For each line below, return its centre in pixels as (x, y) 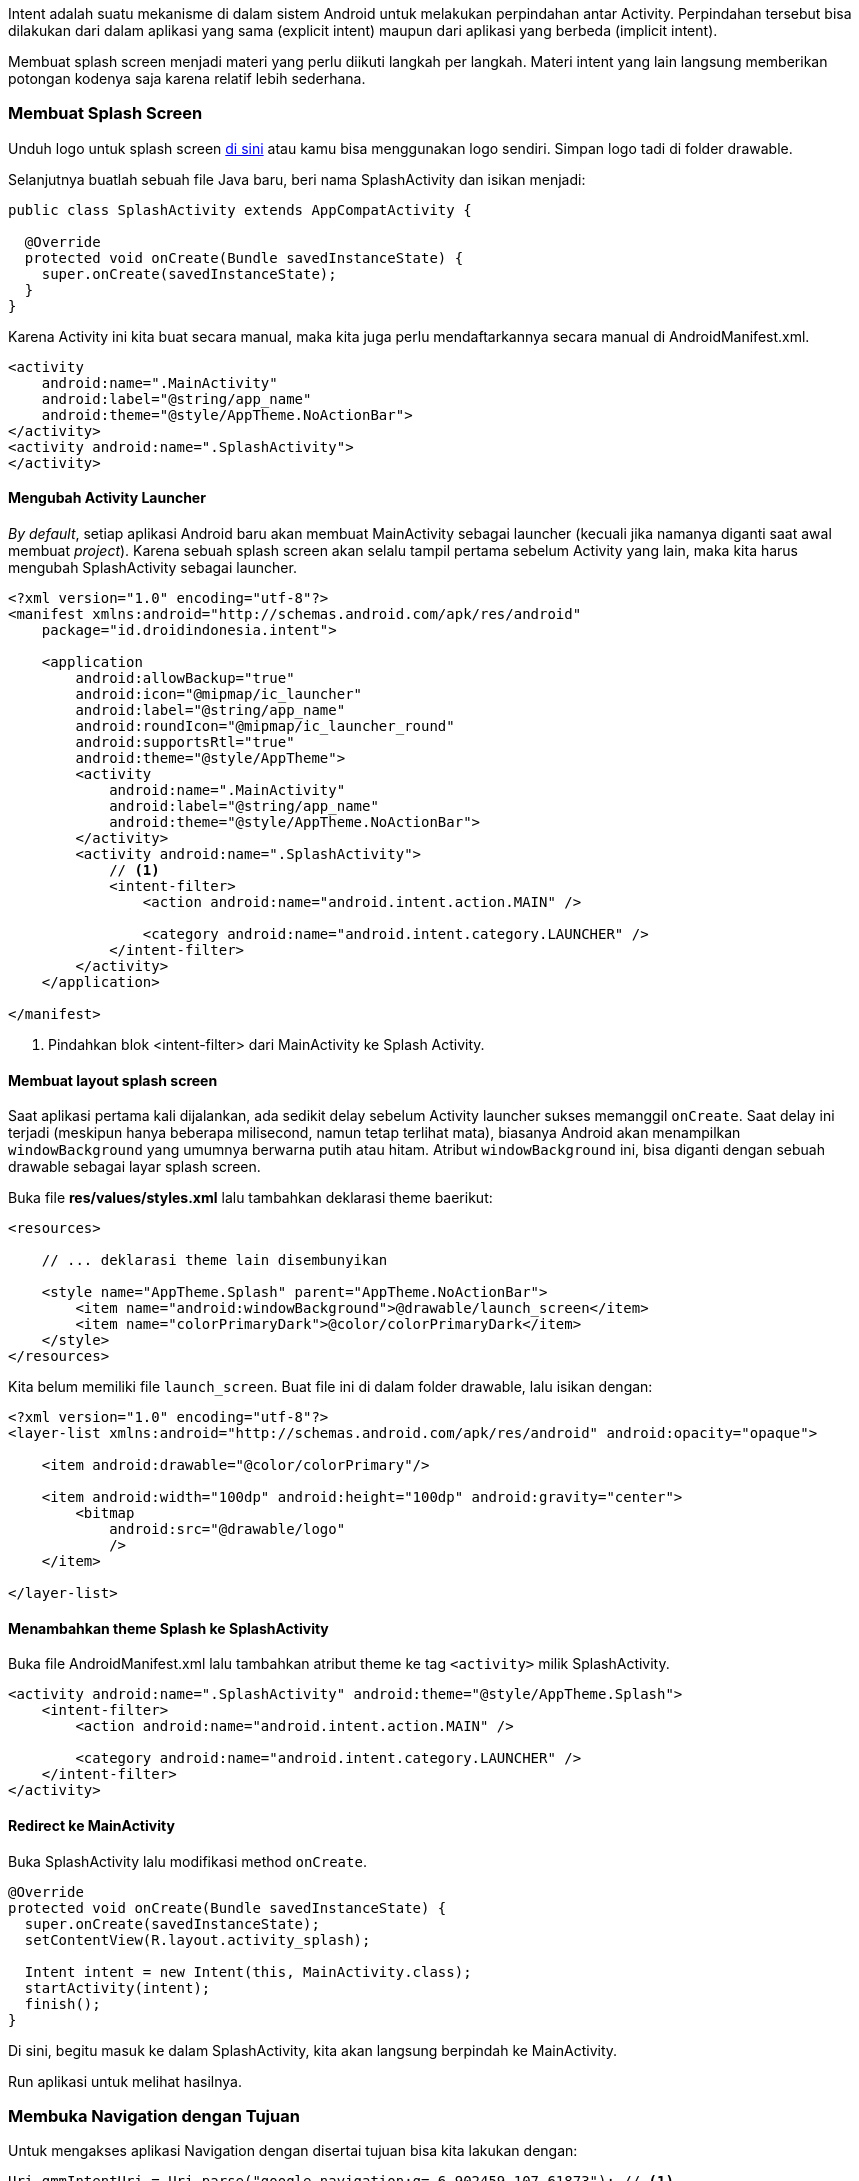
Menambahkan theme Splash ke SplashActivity (168, 1628)
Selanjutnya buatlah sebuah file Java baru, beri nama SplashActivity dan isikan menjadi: (297, 179)
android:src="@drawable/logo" (227, 1529)
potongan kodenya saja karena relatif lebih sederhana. (187, 78)
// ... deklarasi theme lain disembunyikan (214, 1260)
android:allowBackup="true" (185, 677)
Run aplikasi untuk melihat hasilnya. (125, 2081)
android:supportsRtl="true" (185, 741)
